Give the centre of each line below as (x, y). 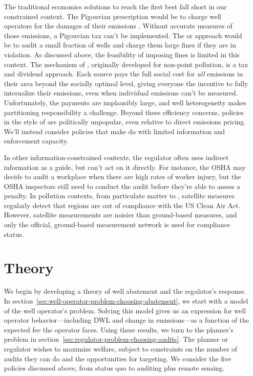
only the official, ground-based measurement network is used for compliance (117, 224)
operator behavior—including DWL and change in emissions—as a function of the (126, 320)
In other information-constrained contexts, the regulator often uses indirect (116, 157)
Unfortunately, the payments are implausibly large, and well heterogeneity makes (125, 102)
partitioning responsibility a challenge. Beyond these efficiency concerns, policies (124, 112)
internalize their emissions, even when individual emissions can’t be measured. (121, 93)
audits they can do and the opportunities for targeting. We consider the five (118, 358)
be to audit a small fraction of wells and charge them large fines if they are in (120, 45)
